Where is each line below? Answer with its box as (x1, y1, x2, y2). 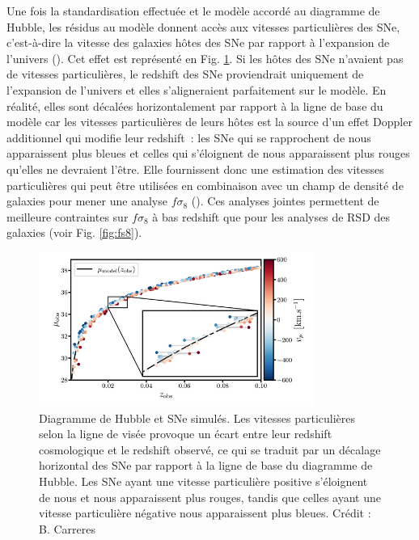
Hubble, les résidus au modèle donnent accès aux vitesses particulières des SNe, (6, 18, 400, 35)
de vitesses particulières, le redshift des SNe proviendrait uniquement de (6, 65, 364, 82)
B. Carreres (39, 520, 95, 537)
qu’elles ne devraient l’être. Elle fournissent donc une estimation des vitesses (6, 160, 384, 177)
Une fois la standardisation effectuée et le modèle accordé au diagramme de (6, 2, 380, 19)
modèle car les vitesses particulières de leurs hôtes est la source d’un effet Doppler (6, 113, 413, 130)
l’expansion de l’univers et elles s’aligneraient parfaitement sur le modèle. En (6, 81, 387, 98)
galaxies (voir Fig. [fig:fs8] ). (6, 224, 142, 241)
